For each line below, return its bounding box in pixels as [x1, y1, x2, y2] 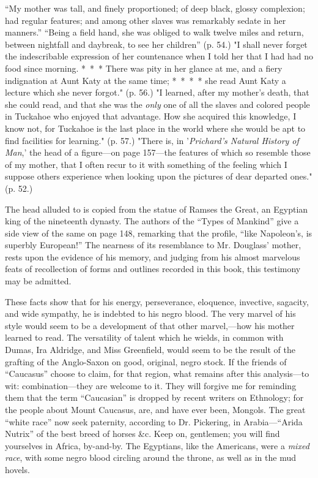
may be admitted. [5, 275, 72, 287]
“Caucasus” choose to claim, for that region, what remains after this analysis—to [5, 367, 309, 380]
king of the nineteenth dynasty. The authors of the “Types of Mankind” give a [5, 214, 299, 227]
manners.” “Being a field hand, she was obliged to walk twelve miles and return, [5, 26, 304, 39]
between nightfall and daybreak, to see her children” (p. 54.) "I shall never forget [5, 37, 308, 50]
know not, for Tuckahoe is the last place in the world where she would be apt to [5, 121, 306, 134]
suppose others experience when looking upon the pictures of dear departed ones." [5, 170, 312, 183]
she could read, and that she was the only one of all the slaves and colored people [5, 97, 310, 110]
